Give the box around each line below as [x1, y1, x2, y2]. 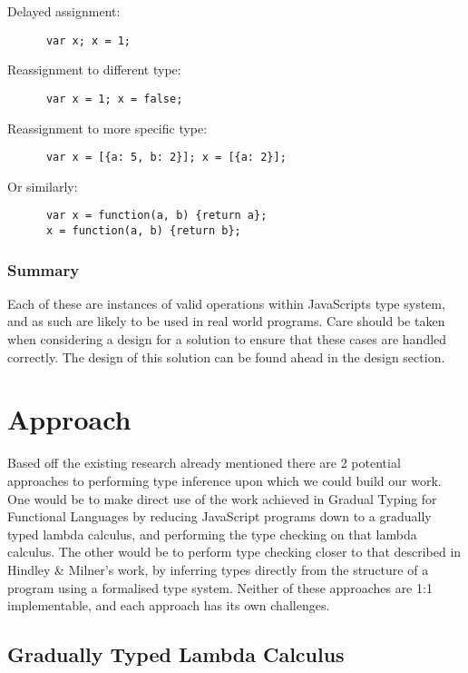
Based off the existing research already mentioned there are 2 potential [7, 453, 401, 472]
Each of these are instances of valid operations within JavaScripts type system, [7, 293, 445, 312]
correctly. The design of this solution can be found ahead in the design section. [7, 347, 445, 366]
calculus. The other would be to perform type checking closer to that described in [7, 542, 462, 561]
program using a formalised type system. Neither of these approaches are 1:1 [7, 578, 433, 597]
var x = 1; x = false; [45, 92, 183, 105]
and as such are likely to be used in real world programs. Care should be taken [7, 312, 445, 331]
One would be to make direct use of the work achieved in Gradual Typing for [7, 489, 437, 508]
